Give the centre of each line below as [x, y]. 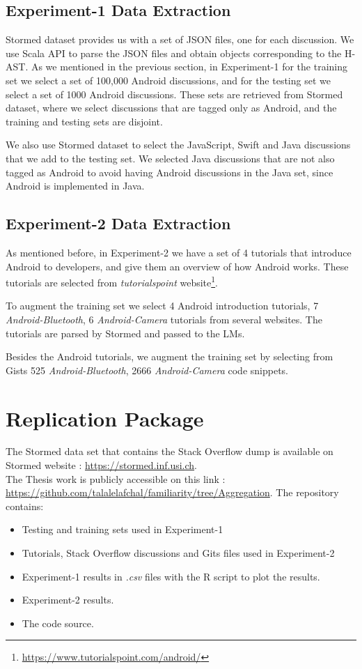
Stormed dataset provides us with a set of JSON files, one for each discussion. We [180, 39]
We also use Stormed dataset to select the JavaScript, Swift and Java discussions [178, 145]
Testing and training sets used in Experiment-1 [123, 529]
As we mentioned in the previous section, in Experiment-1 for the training [189, 67]
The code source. [58, 623]
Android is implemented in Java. [75, 186]
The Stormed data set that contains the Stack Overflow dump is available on [170, 451]
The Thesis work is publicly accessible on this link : [116, 478]
